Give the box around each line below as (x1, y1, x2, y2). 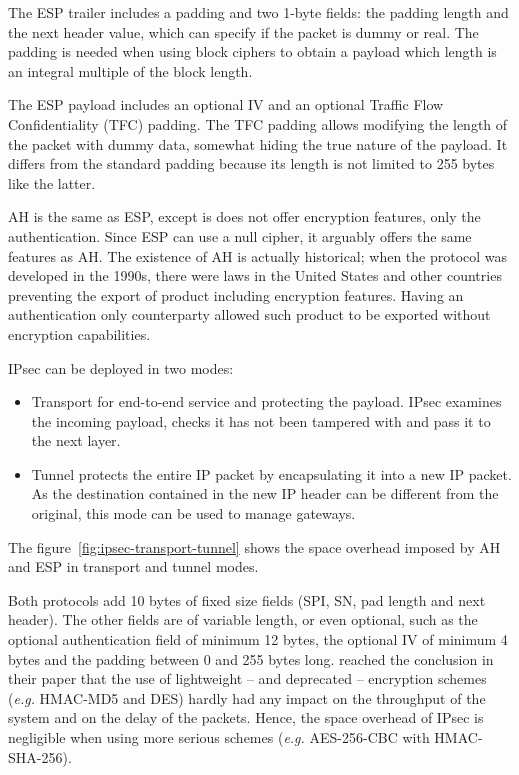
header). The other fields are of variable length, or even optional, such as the (8, 609, 478, 630)
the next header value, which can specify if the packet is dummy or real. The (8, 21, 479, 42)
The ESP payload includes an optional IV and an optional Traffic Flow (8, 94, 444, 115)
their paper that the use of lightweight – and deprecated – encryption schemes (8, 668, 487, 689)
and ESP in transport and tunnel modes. (8, 556, 259, 577)
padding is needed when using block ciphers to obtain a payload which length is (8, 41, 497, 62)
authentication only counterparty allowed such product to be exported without (8, 304, 491, 325)
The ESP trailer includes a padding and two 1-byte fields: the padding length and (8, 2, 509, 22)
